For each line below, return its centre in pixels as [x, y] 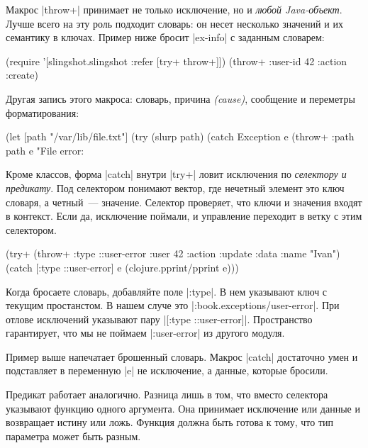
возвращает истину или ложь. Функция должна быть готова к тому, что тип [170, 422]
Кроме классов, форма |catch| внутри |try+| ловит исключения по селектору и [176, 174]
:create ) [22, 75]
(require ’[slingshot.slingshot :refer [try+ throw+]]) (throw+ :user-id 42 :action [177, 61]
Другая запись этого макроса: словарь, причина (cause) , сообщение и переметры [180, 98]
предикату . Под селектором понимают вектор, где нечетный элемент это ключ [175, 187]
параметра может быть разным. [73, 436]
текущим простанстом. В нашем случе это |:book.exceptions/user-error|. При [173, 305]
